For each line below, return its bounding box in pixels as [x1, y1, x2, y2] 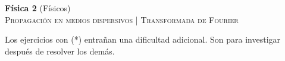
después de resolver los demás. [5, 44, 115, 57]
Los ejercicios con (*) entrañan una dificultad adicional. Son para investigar [5, 33, 281, 46]
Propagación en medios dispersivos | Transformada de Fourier [5, 13, 239, 25]
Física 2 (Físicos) [5, 2, 71, 14]
